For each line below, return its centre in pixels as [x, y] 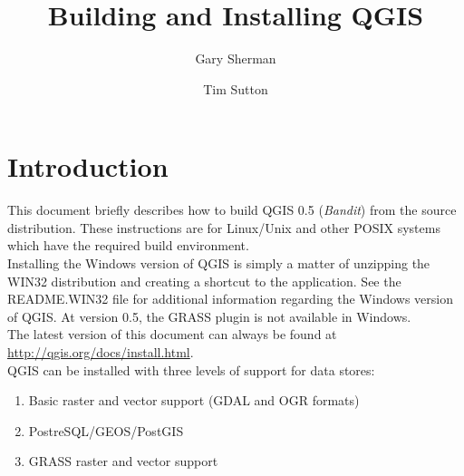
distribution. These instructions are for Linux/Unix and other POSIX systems [224, 227]
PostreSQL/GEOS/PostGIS [106, 430]
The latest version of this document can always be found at [172, 334]
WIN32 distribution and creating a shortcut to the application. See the [204, 281]
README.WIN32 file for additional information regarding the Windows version [230, 299]
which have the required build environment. [128, 245]
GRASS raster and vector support [123, 461]
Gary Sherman [236, 58]
